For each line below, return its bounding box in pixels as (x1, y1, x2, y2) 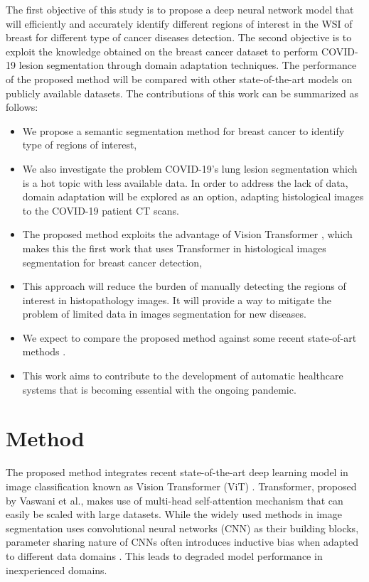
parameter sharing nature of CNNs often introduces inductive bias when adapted (6, 534, 358, 549)
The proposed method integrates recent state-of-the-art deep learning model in (6, 465, 348, 480)
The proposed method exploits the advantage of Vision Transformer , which (22, 227, 353, 242)
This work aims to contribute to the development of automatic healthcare (22, 368, 343, 383)
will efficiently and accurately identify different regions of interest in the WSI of (6, 16, 353, 31)
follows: (6, 99, 38, 114)
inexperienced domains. (6, 562, 107, 577)
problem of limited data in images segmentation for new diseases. (22, 306, 306, 321)
